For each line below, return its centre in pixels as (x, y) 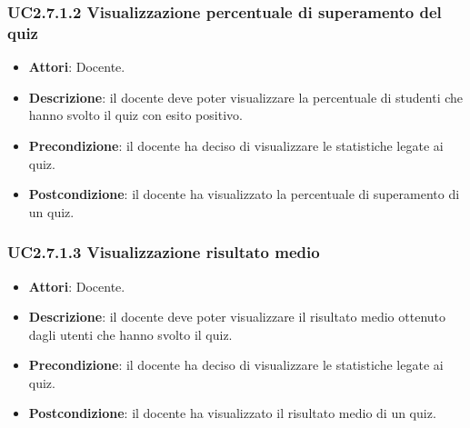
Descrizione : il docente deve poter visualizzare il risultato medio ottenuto (237, 317)
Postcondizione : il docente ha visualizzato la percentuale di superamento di (244, 194)
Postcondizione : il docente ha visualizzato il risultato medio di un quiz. (232, 413)
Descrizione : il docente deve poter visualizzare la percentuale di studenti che (246, 97)
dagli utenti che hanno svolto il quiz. (130, 334)
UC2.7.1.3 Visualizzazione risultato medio (164, 252)
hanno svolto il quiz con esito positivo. (135, 115)
